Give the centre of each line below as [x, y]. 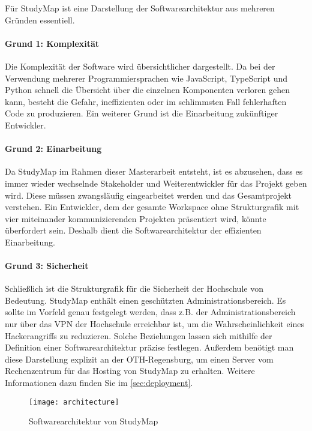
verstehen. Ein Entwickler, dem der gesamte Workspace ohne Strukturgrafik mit [152, 207]
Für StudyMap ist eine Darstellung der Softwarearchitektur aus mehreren [140, 8]
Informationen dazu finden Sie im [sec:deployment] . [99, 383]
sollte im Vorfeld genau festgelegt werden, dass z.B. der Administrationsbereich [150, 312]
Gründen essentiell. [40, 20]
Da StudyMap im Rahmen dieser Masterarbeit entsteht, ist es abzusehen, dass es [154, 171]
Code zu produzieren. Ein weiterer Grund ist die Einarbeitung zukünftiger [142, 113]
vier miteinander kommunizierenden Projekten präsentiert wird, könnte [136, 218]
